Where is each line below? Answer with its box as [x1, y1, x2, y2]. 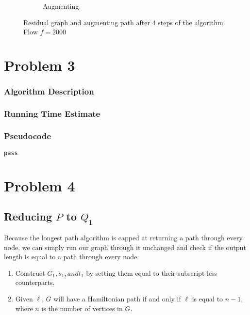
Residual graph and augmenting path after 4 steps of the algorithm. [23, 17, 225, 27]
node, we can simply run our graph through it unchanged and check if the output [4, 242, 246, 252]
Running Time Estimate [4, 107, 100, 119]
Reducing [4, 209, 52, 224]
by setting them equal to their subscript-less [86, 268, 217, 278]
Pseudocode [4, 129, 51, 142]
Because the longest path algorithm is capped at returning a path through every [4, 233, 243, 243]
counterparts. [15, 277, 55, 287]
